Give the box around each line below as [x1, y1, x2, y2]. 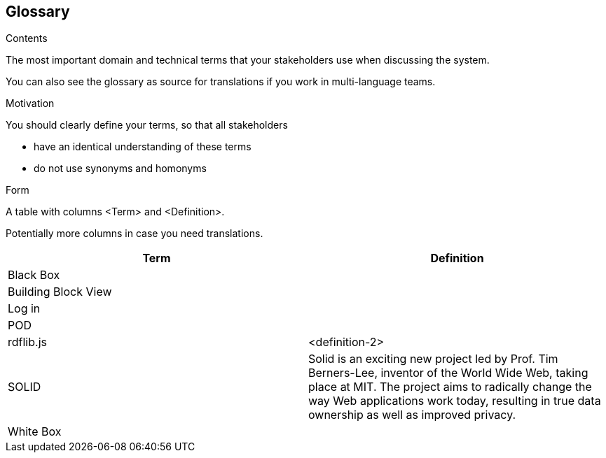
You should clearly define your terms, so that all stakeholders [6, 119, 288, 131]
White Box [8, 424, 62, 439]
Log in [8, 301, 41, 316]
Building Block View [8, 285, 112, 299]
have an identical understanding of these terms [34, 141, 252, 153]
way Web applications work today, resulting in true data [308, 394, 601, 408]
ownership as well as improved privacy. [308, 408, 516, 422]
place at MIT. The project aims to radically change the [308, 380, 592, 394]
